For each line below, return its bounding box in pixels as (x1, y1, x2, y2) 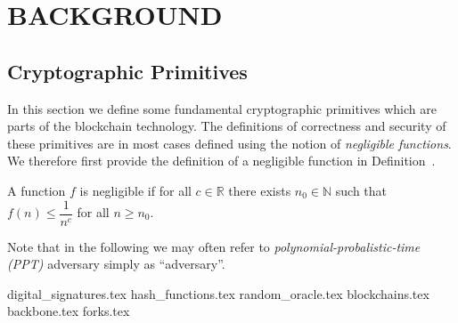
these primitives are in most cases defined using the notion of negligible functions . (7, 133, 452, 152)
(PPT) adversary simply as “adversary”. (7, 254, 225, 273)
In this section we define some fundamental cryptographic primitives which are (7, 99, 437, 117)
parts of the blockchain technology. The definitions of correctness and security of (7, 117, 446, 135)
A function (7, 181, 66, 199)
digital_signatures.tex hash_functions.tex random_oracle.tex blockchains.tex (7, 284, 429, 303)
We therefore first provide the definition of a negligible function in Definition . (7, 151, 436, 170)
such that (335, 181, 388, 199)
